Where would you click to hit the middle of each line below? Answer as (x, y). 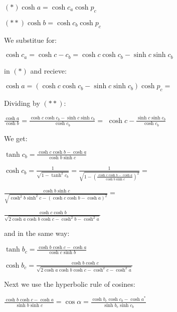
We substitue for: (30, 40)
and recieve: (48, 70)
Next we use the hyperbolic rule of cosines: (70, 284)
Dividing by (22, 103)
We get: (16, 138)
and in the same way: (37, 233)
